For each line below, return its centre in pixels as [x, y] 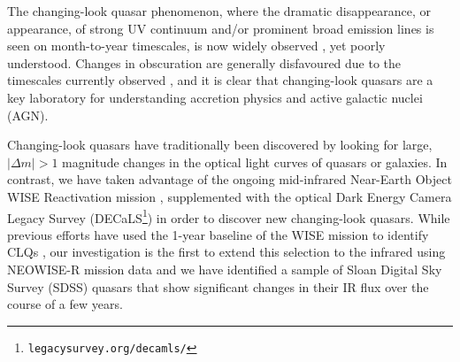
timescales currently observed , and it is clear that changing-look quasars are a [220, 80]
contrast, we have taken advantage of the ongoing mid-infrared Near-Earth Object [230, 179]
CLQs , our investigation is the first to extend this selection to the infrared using [226, 252]
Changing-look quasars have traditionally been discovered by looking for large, [220, 145]
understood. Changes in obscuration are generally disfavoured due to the [204, 62]
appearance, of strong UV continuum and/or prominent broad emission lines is [221, 28]
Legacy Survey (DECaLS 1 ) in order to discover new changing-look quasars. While [229, 216]
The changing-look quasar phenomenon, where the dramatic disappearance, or [219, 11]
